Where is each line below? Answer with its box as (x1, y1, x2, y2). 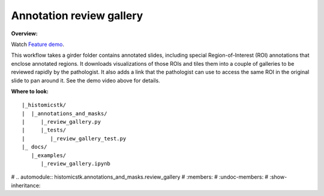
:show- (269, 173, 287, 180)
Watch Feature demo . (11, 41, 64, 48)
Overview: (11, 30, 38, 37)
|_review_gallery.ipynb (40, 160, 111, 167)
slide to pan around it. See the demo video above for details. (11, 76, 160, 84)
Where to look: (11, 87, 49, 95)
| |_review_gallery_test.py (22, 135, 127, 142)
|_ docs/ (22, 143, 47, 151)
